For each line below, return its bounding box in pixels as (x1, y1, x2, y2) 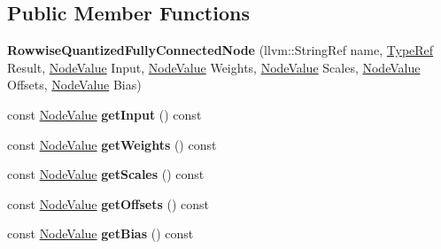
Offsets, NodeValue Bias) (7, 75, 142, 94)
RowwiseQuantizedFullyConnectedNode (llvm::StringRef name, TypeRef (7, 41, 434, 59)
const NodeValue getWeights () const (7, 135, 217, 153)
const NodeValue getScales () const (7, 165, 205, 183)
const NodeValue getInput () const (7, 105, 202, 123)
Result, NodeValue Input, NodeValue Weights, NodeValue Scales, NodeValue (7, 58, 421, 76)
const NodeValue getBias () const (7, 224, 194, 243)
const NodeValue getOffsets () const (7, 194, 209, 213)
